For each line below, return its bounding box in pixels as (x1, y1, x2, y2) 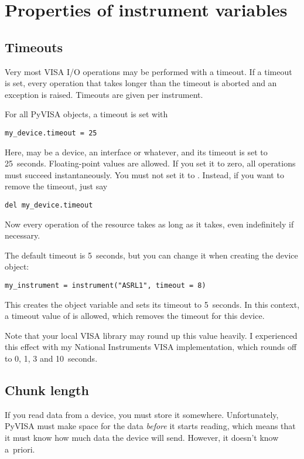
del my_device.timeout (5, 200, 93, 209)
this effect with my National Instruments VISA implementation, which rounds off (5, 341, 297, 353)
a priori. (5, 443, 35, 455)
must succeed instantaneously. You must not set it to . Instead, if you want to (5, 168, 284, 181)
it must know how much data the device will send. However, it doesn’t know (5, 431, 279, 444)
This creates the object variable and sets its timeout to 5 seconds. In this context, (5, 298, 300, 310)
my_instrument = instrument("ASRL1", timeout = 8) (5, 281, 206, 290)
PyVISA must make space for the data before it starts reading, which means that (5, 420, 296, 432)
